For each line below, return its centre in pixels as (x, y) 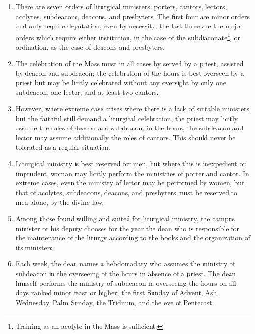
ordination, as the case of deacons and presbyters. (90, 47)
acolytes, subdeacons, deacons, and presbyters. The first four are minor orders (133, 16)
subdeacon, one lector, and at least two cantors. (87, 92)
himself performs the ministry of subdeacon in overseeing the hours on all (126, 283)
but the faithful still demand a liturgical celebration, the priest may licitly (127, 118)
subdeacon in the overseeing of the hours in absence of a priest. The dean (126, 273)
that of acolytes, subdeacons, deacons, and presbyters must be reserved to (127, 192)
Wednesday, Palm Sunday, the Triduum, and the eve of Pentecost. (115, 302)
